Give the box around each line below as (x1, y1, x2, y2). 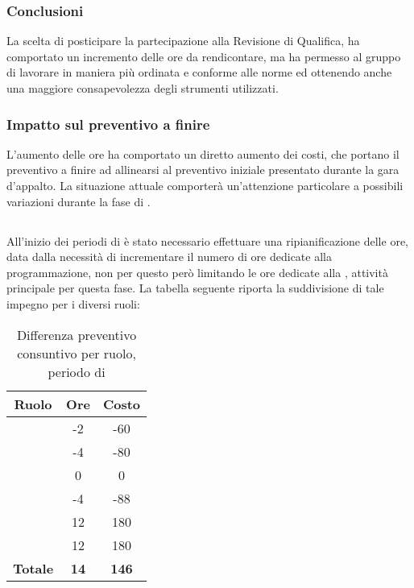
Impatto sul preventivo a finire (6, 114, 210, 134)
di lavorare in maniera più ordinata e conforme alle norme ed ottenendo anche (6, 64, 392, 81)
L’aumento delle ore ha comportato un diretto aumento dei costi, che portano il (6, 145, 400, 162)
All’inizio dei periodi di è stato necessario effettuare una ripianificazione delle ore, (6, 232, 408, 249)
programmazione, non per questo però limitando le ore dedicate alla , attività (6, 263, 388, 280)
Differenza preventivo (16, 325, 137, 344)
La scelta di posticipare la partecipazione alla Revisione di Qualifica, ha (6, 32, 360, 49)
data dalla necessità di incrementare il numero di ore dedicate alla (6, 248, 332, 265)
